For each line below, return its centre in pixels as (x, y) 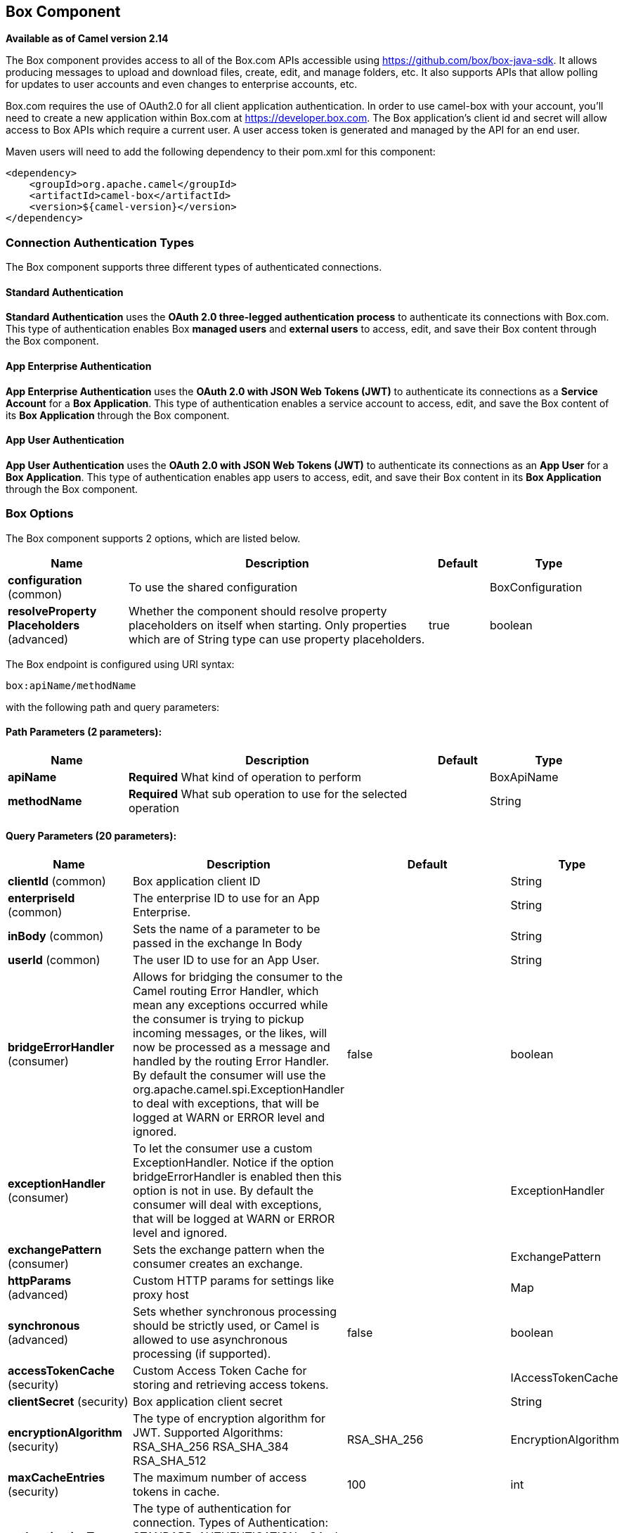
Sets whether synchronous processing (235, 1312)
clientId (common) (57, 881)
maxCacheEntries (57, 1478)
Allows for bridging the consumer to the (238, 977)
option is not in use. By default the (223, 1191)
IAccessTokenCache (564, 1378)
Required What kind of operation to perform (245, 777)
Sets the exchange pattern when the (229, 1250)
